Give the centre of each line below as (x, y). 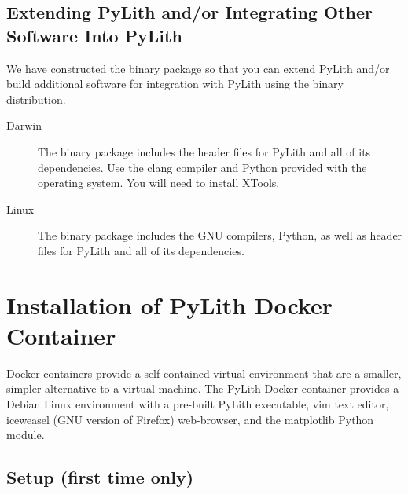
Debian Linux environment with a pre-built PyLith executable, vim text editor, (198, 404)
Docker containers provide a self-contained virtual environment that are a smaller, (204, 373)
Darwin (24, 125)
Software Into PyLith (94, 35)
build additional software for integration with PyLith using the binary (175, 84)
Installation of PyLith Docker (169, 304)
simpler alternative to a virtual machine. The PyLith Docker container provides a (203, 388)
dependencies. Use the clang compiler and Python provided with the (202, 167)
